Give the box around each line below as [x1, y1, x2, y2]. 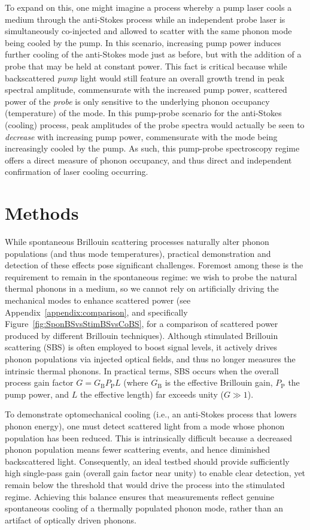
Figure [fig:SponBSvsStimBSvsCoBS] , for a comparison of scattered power [5, 317, 278, 330]
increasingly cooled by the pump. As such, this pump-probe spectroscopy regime [5, 142, 300, 155]
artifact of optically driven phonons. [5, 513, 136, 526]
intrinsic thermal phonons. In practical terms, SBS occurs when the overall [5, 364, 279, 377]
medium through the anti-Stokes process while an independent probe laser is [5, 13, 285, 25]
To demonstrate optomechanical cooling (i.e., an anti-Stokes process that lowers [5, 408, 297, 420]
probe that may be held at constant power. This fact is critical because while [5, 59, 287, 72]
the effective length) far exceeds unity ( [80, 387, 224, 400]
